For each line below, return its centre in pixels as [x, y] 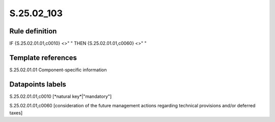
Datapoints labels [38, 84]
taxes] [16, 113]
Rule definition [33, 31]
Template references [43, 57]
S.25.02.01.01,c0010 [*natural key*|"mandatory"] [61, 96]
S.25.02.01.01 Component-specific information [58, 70]
